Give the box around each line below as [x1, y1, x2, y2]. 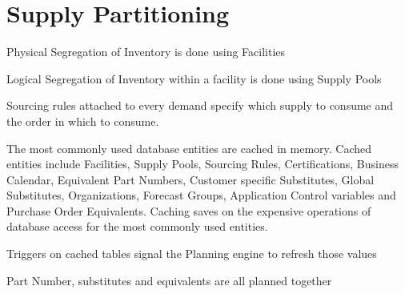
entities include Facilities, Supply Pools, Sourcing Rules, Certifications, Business [6, 155, 399, 172]
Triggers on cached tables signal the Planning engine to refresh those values [6, 245, 377, 262]
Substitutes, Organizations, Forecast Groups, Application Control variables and [6, 187, 396, 203]
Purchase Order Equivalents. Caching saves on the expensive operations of [6, 202, 371, 219]
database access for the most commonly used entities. [6, 218, 268, 235]
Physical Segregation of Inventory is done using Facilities [6, 43, 286, 60]
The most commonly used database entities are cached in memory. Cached [6, 139, 372, 156]
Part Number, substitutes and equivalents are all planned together [6, 272, 332, 288]
